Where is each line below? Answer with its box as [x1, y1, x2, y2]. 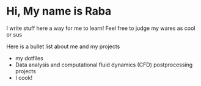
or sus [6, 30, 23, 38]
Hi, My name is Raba [6, 4, 112, 18]
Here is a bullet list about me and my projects [6, 43, 120, 50]
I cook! [15, 74, 32, 81]
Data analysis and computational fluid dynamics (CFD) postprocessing [15, 61, 193, 68]
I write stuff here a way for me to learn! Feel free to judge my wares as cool [6, 24, 196, 32]
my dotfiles [15, 54, 44, 62]
